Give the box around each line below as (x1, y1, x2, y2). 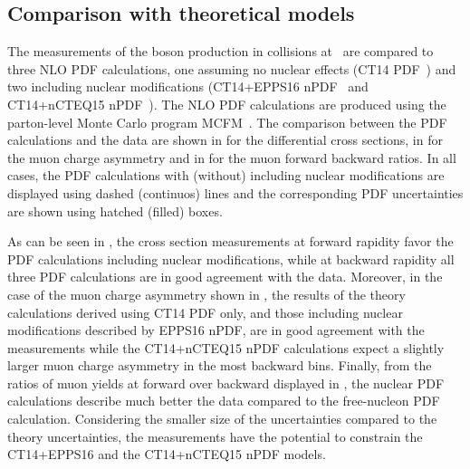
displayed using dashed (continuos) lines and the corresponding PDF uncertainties (7, 183, 464, 202)
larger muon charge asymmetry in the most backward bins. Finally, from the (7, 356, 432, 375)
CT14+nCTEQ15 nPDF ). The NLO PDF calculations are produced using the (7, 94, 446, 113)
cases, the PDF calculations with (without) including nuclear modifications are (7, 166, 445, 185)
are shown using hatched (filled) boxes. (7, 201, 223, 220)
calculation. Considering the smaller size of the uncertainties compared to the (7, 409, 437, 428)
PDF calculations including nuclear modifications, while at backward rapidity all (7, 249, 455, 268)
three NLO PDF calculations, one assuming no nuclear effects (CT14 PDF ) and (7, 59, 456, 78)
